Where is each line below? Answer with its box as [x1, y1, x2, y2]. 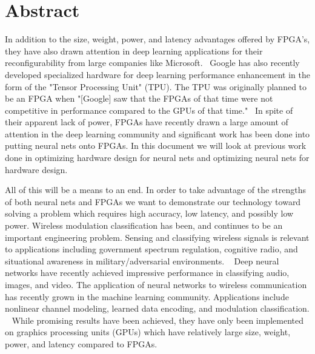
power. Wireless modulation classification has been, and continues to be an [5, 219, 283, 232]
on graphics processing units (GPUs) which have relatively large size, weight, [5, 326, 291, 338]
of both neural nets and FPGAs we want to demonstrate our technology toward [5, 195, 301, 208]
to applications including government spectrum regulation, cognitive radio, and [5, 243, 298, 255]
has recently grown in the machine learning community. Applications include [5, 290, 289, 303]
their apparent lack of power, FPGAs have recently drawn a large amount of [5, 116, 288, 128]
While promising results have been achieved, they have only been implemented [12, 313, 304, 326]
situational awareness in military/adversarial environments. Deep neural [5, 254, 279, 267]
